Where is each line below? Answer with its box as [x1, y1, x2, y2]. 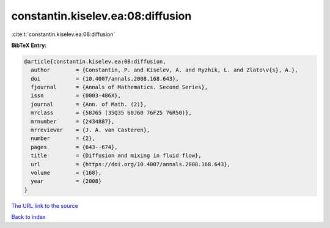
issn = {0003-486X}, [31, 92, 122, 99]
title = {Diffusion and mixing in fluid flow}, [31, 152, 202, 159]
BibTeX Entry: [11, 42, 47, 49]
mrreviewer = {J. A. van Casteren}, [31, 127, 150, 134]
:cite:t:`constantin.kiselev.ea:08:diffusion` [11, 31, 116, 38]
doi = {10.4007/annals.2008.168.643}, [31, 75, 180, 82]
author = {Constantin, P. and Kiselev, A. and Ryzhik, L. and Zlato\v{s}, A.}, [31, 67, 299, 73]
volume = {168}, [31, 169, 102, 176]
